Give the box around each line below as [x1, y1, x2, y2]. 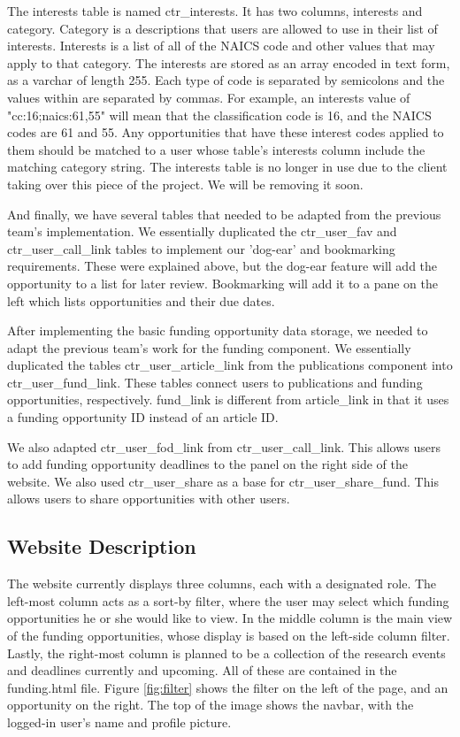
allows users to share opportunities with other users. [7, 489, 290, 508]
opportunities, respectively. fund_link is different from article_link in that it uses [7, 390, 449, 409]
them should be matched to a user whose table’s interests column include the [7, 140, 425, 158]
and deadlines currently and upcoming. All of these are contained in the [7, 661, 397, 679]
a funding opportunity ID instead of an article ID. [7, 408, 279, 426]
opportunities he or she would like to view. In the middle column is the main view [7, 609, 453, 627]
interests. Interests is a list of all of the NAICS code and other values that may [7, 36, 435, 55]
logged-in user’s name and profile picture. [7, 712, 232, 731]
